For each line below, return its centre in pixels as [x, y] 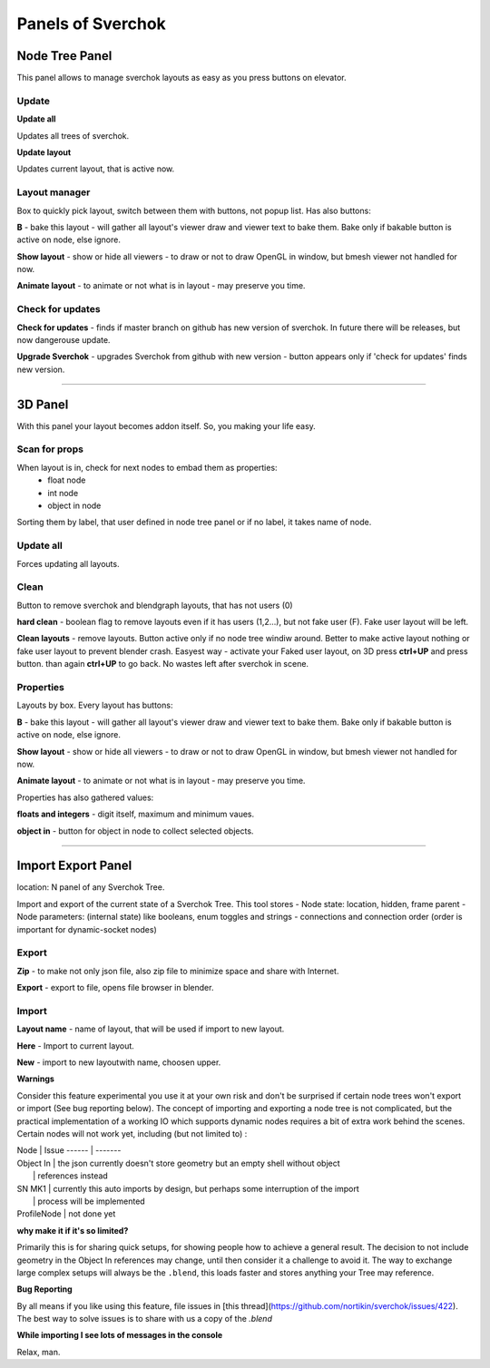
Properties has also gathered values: [85, 797]
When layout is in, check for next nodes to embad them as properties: [147, 467]
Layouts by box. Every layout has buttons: [95, 705]
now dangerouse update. [64, 340]
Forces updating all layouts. [68, 563]
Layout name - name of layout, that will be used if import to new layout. [151, 1029]
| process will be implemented [89, 1201]
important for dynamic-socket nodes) [87, 929]
